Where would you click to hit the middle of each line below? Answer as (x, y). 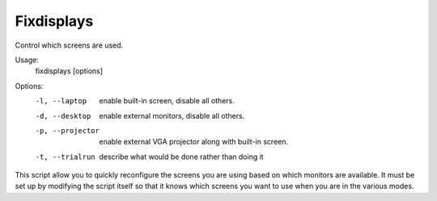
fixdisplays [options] (69, 71)
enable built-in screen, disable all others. (167, 101)
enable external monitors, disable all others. (172, 115)
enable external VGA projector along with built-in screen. (194, 142)
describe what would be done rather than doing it (181, 157)
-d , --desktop (63, 116)
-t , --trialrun (66, 157)
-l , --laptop (61, 101)
